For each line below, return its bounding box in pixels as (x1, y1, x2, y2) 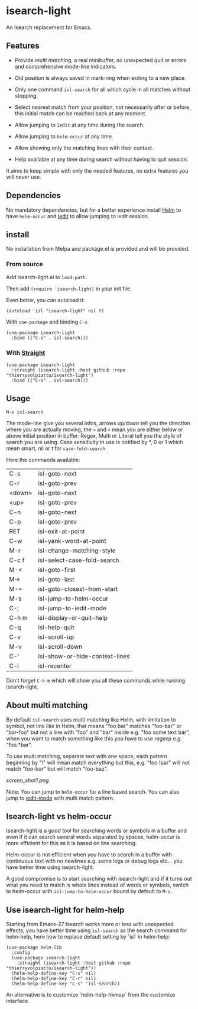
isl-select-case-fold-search (38, 556, 119, 564)
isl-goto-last (38, 575, 74, 583)
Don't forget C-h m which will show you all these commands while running (6, 677, 186, 684)
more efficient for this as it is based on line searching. (6, 840, 137, 847)
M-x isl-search (6, 409, 44, 415)
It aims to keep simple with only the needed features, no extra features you (6, 167, 189, 174)
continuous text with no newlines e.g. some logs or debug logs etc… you (6, 858, 183, 865)
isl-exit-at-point (38, 527, 85, 535)
